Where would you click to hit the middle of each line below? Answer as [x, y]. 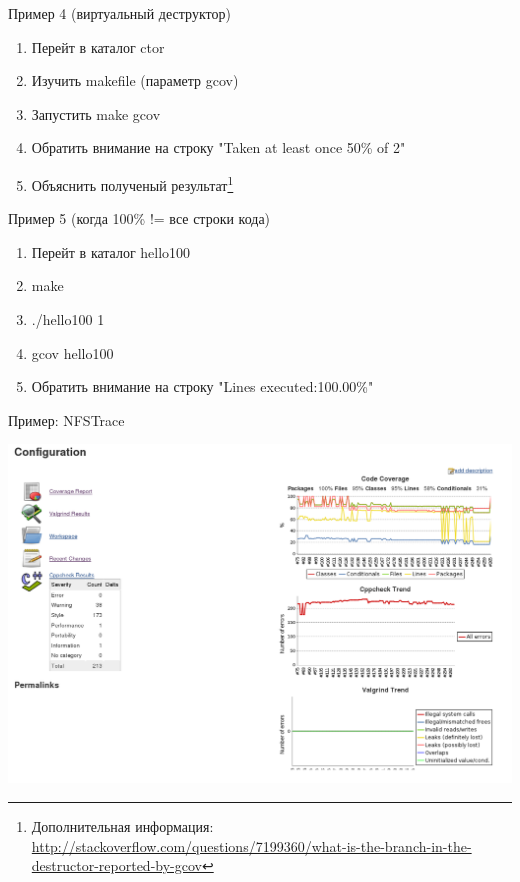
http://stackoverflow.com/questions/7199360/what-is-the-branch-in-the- [251, 845]
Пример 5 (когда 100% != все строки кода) [139, 218]
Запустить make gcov [96, 113]
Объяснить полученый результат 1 [132, 183]
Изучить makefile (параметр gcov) [135, 80]
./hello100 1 [68, 319]
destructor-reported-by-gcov [116, 865]
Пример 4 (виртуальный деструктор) [119, 13]
